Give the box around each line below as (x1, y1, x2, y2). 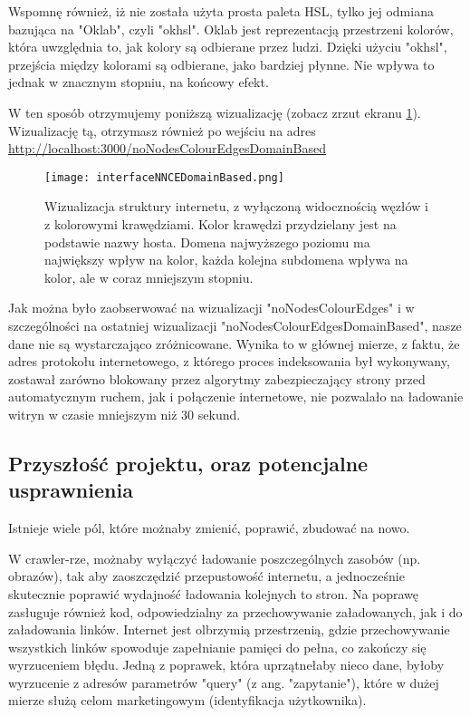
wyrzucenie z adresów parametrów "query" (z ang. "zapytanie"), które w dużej (8, 672, 439, 692)
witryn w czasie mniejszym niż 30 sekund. (8, 404, 241, 423)
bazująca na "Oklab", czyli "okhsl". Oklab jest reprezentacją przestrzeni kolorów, (8, 19, 454, 38)
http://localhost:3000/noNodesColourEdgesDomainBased (8, 139, 326, 158)
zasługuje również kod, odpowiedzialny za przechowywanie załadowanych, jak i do (8, 602, 463, 621)
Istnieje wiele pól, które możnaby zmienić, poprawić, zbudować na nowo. (8, 518, 410, 537)
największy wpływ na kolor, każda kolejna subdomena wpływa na (44, 250, 408, 269)
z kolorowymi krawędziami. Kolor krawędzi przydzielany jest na (44, 215, 397, 233)
